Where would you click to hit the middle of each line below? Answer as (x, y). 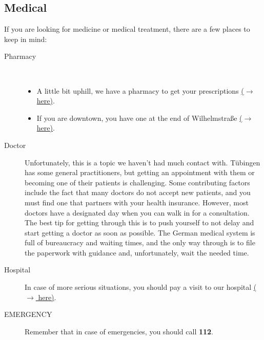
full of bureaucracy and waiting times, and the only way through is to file (140, 242)
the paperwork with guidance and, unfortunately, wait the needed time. (137, 252)
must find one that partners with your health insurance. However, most (137, 202)
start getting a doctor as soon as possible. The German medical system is (140, 232)
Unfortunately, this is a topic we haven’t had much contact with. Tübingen (143, 162)
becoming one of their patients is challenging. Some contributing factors (137, 182)
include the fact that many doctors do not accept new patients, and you (138, 192)
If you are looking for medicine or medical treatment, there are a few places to (127, 29)
